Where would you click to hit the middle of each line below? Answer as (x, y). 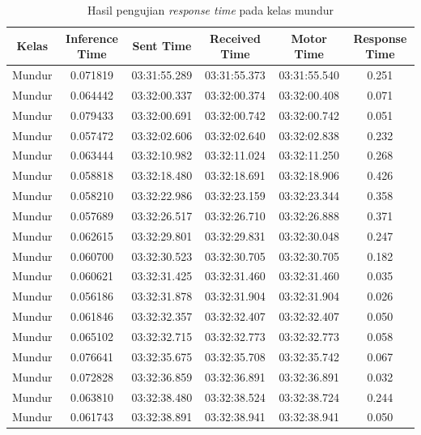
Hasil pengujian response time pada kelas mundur (210, 10)
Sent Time (162, 46)
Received (235, 38)
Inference (92, 38)
